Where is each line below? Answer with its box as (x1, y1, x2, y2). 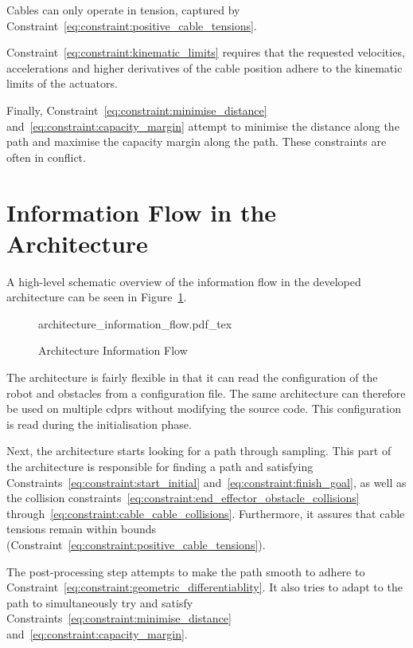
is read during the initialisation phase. (6, 415, 192, 432)
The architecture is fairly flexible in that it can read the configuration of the (6, 369, 378, 386)
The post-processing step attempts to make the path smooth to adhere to (6, 563, 365, 579)
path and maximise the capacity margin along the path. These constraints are (6, 133, 387, 150)
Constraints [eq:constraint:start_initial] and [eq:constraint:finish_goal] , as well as (6, 473, 407, 490)
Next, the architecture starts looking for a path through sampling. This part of (6, 442, 392, 459)
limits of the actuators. (6, 75, 118, 92)
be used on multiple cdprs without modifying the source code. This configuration (6, 400, 401, 417)
